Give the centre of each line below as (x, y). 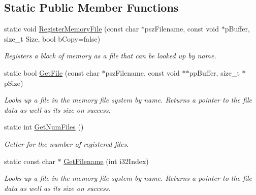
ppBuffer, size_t (214, 72)
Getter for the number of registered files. (67, 143)
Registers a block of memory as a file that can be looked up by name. (110, 56)
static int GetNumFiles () (44, 127)
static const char (30, 161)
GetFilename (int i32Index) (106, 161)
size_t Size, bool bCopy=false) (52, 38)
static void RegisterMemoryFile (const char (72, 29)
